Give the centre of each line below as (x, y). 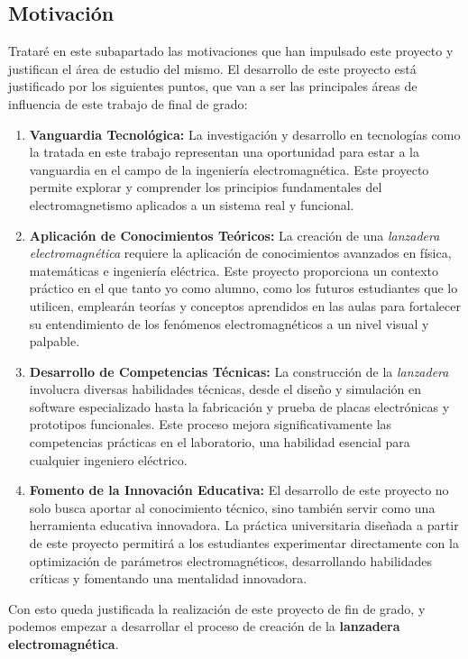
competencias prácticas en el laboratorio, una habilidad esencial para (220, 442)
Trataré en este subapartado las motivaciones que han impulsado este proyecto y (231, 51)
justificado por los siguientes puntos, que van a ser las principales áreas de (213, 86)
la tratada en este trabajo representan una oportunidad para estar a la (225, 152)
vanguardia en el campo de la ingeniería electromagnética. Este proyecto (229, 169)
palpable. (55, 341)
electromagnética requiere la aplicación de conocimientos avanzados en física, (240, 253)
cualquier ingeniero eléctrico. (108, 459)
